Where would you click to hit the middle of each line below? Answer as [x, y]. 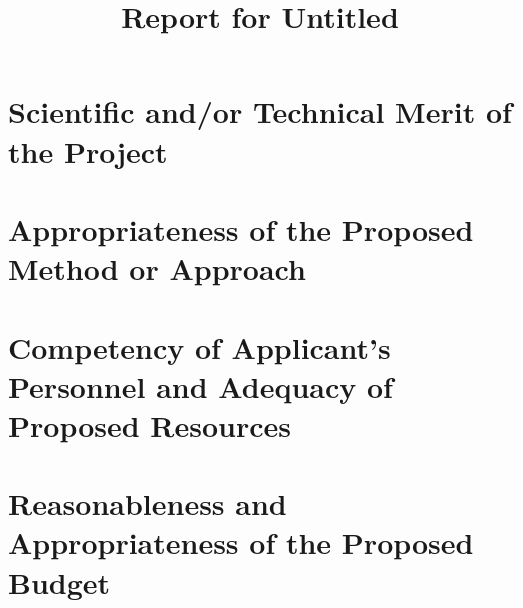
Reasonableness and [147, 503]
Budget [59, 581]
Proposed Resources [150, 424]
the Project [88, 150]
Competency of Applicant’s [199, 346]
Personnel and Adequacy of [200, 385]
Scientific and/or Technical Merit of [260, 111]
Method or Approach [157, 268]
